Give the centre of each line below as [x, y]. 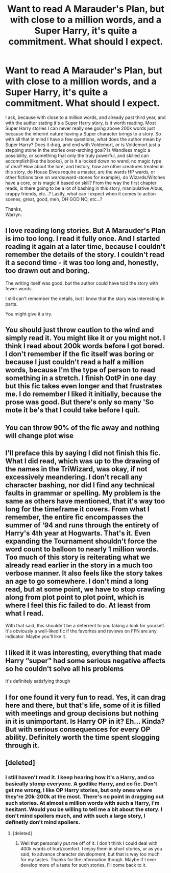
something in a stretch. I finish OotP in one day [81, 378]
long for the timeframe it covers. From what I [77, 509]
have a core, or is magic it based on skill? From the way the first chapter [81, 183]
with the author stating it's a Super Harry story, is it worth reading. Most [81, 123]
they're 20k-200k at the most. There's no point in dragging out [85, 797]
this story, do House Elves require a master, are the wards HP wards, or [80, 172]
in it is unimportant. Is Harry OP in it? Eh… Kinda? [85, 721]
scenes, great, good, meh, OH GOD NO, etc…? [54, 199]
